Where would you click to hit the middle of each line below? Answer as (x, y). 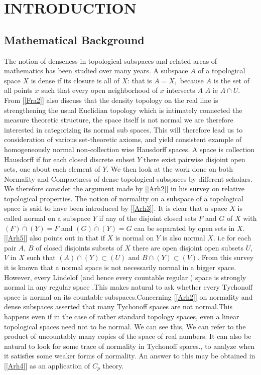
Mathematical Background (74, 39)
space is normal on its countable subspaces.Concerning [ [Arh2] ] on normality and (128, 296)
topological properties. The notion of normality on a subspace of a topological (124, 198)
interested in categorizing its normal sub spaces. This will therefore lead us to (123, 129)
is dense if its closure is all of (75, 80)
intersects (181, 90)
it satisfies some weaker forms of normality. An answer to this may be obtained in (130, 356)
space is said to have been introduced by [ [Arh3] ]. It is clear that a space (116, 208)
